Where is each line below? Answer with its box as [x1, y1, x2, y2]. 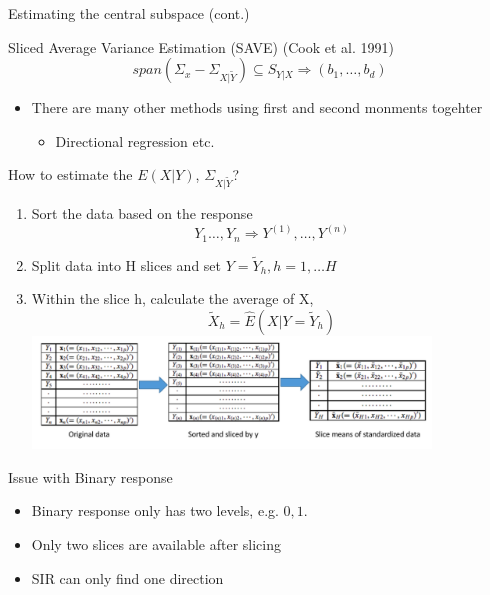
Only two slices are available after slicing [31, 534, 281, 555]
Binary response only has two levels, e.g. [31, 500, 279, 521]
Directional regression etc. [55, 130, 215, 151]
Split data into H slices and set [31, 254, 222, 275]
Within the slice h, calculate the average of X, [31, 288, 314, 309]
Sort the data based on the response [31, 203, 253, 224]
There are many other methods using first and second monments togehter [31, 97, 483, 118]
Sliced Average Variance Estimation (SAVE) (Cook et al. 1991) [8, 36, 394, 57]
